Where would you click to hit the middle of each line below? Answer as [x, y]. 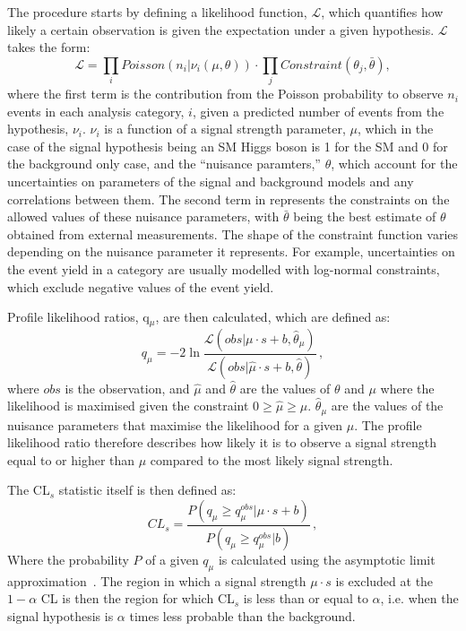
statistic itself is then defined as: [147, 490]
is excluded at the [384, 580]
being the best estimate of [365, 216]
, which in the [395, 129]
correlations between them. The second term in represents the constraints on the [229, 199]
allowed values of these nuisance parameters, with [143, 216]
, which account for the [394, 164]
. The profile [388, 424]
